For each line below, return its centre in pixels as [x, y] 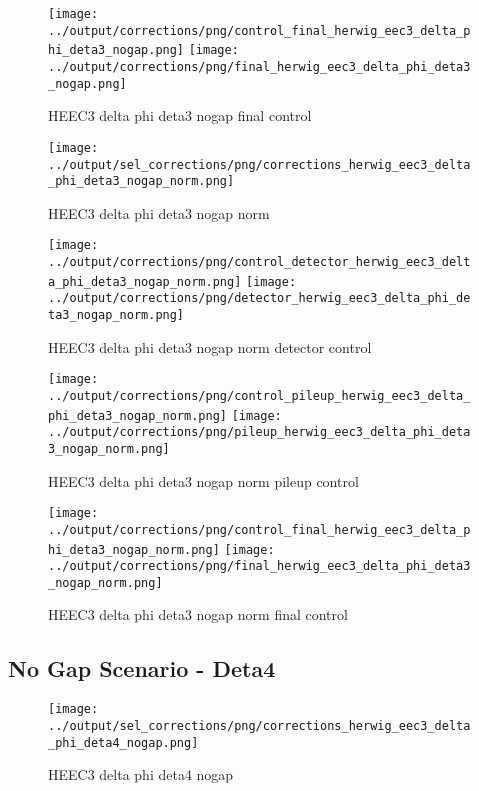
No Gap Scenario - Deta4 [142, 668]
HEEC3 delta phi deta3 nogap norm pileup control [203, 480]
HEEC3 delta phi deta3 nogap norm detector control [210, 346]
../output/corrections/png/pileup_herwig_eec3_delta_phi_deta [259, 432]
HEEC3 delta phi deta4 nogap [141, 774]
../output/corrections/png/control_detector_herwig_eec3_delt [259, 262]
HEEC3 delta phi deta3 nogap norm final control [198, 614]
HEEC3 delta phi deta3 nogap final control [180, 115]
